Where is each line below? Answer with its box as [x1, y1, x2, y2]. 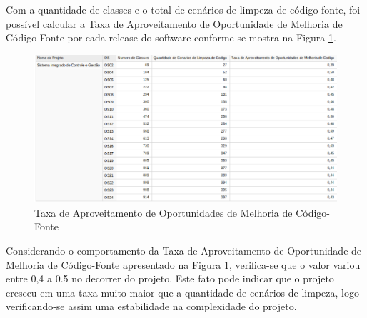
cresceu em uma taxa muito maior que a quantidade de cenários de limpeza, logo [6, 284, 359, 299]
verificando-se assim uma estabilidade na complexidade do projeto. [6, 299, 297, 314]
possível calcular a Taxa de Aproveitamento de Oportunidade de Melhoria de [6, 16, 343, 31]
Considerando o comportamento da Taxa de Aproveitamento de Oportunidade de [6, 243, 362, 257]
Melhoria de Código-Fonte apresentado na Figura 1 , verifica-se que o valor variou [6, 257, 361, 272]
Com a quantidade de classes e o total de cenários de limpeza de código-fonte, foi [6, 2, 361, 16]
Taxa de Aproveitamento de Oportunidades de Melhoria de [34, 205, 293, 220]
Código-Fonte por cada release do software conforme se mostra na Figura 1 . [6, 30, 336, 45]
